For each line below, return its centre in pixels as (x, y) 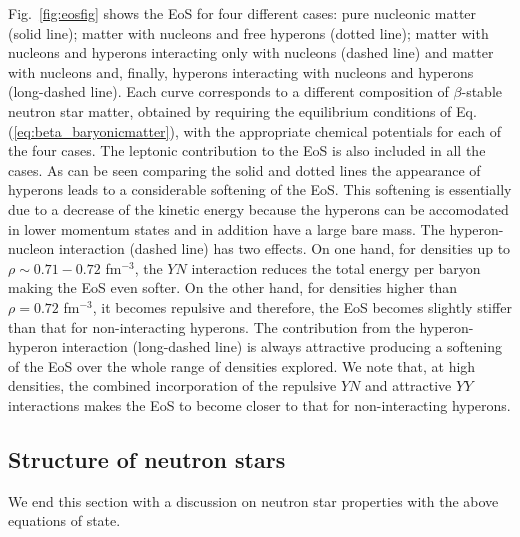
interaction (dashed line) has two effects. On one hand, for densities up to (284, 248)
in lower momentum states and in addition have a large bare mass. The (226, 228)
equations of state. (64, 520)
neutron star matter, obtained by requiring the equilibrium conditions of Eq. (242, 110)
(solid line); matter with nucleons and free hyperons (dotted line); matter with (248, 32)
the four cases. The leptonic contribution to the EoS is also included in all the (247, 150)
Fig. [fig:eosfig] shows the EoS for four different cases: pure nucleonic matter (242, 13)
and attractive (408, 385)
